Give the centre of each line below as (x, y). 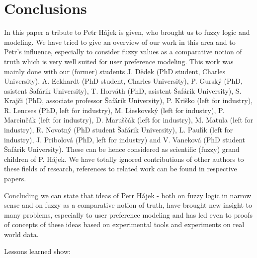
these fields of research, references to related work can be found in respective (121, 169)
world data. (21, 234)
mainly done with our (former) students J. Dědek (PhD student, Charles (115, 71)
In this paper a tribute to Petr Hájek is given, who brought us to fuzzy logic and (127, 32)
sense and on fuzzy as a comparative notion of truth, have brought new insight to (128, 205)
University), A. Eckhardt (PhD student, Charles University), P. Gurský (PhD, (123, 81)
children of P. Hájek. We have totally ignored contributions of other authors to (124, 159)
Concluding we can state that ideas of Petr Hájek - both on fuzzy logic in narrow (128, 195)
